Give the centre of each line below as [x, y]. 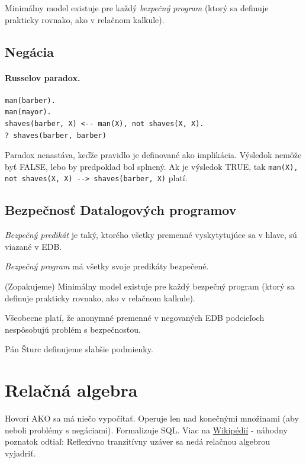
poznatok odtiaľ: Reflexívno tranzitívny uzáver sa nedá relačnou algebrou [138, 441]
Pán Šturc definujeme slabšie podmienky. [79, 349]
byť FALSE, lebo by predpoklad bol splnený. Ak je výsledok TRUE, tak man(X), [152, 166]
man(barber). [30, 100]
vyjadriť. [20, 453]
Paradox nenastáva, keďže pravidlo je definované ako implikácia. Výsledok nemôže [153, 155]
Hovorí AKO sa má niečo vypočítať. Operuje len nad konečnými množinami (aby [152, 418]
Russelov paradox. [43, 77]
